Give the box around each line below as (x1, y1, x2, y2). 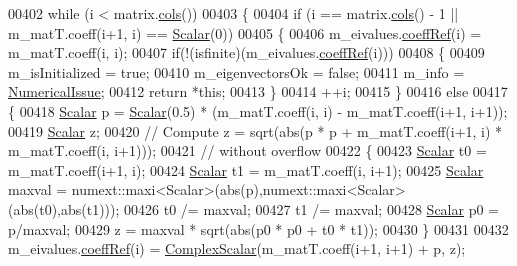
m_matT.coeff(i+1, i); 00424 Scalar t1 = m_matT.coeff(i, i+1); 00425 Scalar (8, 159, 484, 180)
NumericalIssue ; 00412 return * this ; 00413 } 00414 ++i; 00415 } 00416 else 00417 (8, 81, 508, 102)
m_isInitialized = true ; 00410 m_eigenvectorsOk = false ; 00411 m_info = (8, 61, 465, 82)
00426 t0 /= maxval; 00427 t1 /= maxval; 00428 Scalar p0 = (124, 198, 499, 219)
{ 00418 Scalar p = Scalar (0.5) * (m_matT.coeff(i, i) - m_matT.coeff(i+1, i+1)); (8, 100, 508, 121)
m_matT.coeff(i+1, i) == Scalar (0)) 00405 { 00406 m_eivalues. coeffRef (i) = (8, 22, 482, 43)
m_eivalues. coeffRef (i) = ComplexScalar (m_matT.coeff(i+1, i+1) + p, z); (8, 238, 466, 259)
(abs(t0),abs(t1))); (8, 198, 120, 219)
